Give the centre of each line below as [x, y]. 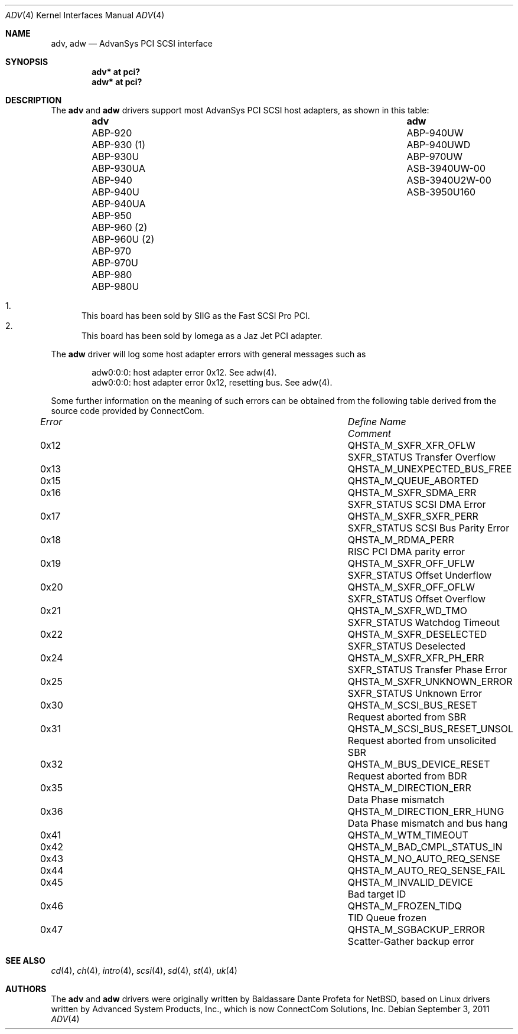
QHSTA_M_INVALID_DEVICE [410, 882]
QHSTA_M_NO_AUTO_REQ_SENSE [424, 859]
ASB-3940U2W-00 [449, 180]
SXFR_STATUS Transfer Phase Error [427, 670]
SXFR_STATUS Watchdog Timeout [423, 622]
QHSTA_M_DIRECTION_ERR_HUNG [426, 811]
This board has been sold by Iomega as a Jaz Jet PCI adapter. [202, 336]
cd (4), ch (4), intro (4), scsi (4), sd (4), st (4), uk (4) [144, 971]
